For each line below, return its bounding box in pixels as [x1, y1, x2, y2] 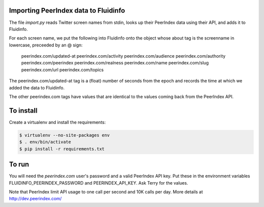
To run [9, 160, 29, 168]
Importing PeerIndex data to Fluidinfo [9, 6, 125, 15]
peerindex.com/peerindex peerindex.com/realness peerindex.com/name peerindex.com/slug [21, 60, 209, 66]
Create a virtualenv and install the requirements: [9, 119, 106, 125]
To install [9, 106, 38, 115]
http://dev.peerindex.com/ [9, 196, 62, 202]
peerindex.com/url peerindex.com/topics [21, 66, 104, 73]
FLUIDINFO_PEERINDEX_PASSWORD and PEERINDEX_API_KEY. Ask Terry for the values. [9, 180, 188, 186]
